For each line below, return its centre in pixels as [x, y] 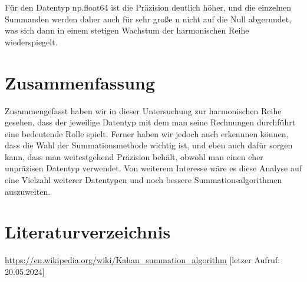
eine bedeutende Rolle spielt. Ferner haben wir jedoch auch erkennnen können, [147, 133]
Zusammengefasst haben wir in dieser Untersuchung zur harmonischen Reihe [143, 110]
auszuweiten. [28, 191]
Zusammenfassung [80, 82]
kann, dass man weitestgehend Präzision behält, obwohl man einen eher [134, 156]
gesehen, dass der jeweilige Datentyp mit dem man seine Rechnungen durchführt [150, 122]
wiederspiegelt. [31, 42]
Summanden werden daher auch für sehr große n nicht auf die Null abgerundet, [148, 19]
